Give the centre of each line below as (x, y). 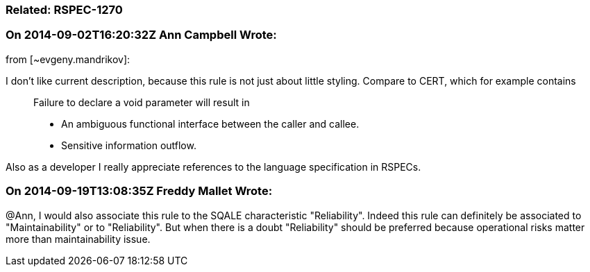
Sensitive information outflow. (129, 145)
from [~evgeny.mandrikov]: (68, 59)
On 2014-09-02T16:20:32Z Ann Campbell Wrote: (141, 35)
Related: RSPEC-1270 (64, 10)
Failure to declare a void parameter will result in (142, 102)
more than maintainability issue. (78, 239)
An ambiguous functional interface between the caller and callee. (210, 124)
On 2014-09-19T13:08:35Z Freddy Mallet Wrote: (139, 191)
